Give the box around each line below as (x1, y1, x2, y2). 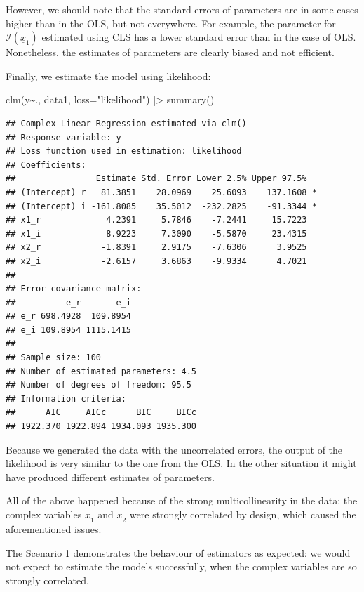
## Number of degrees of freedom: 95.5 (6, 380, 191, 390)
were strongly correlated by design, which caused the (129, 507, 356, 521)
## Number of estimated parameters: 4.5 (6, 366, 197, 376)
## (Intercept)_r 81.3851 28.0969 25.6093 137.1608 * (6, 187, 317, 197)
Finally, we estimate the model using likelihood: (6, 68, 211, 83)
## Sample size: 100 (6, 353, 102, 363)
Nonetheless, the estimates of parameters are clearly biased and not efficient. (6, 45, 335, 60)
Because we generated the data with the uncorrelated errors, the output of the (6, 442, 343, 456)
